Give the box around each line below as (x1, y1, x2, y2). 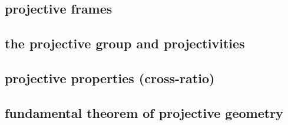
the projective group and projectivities (5, 34, 245, 52)
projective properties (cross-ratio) (5, 68, 215, 87)
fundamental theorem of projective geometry (5, 103, 283, 121)
